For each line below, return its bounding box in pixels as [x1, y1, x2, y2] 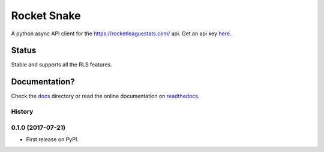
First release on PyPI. [26, 136, 79, 143]
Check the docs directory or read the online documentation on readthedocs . [11, 93, 200, 100]
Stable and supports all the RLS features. [11, 61, 112, 68]
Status [11, 45, 37, 56]
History [11, 108, 34, 116]
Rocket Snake [11, 9, 81, 22]
